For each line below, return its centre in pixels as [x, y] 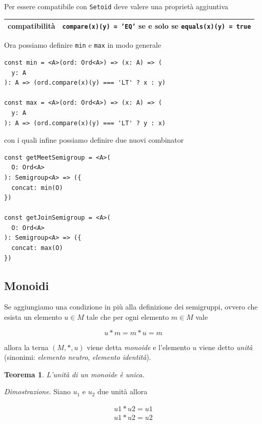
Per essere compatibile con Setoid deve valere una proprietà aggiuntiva [116, 6]
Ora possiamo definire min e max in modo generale [83, 45]
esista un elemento [33, 317]
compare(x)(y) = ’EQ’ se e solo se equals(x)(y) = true [157, 26]
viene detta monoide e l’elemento [138, 347]
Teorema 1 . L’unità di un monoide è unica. [74, 374]
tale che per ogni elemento [128, 317]
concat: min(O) [37, 188]
